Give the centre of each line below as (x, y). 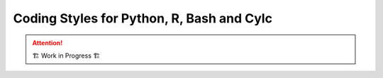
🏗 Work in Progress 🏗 (66, 56)
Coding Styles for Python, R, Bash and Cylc (143, 18)
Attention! (48, 43)
